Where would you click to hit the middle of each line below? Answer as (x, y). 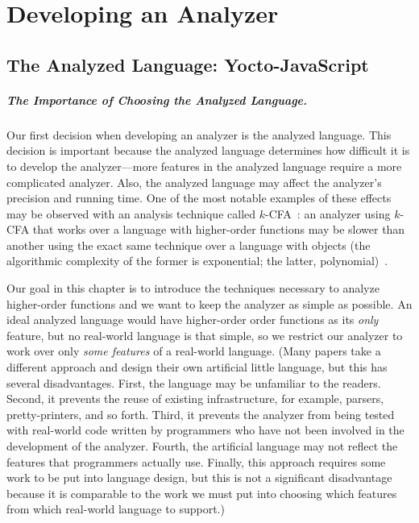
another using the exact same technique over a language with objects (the (189, 245)
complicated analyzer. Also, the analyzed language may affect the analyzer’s (194, 182)
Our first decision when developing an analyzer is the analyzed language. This (199, 134)
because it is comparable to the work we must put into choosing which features (202, 493)
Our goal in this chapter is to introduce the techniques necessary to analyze (193, 288)
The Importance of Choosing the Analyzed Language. (157, 100)
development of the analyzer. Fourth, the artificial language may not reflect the (202, 446)
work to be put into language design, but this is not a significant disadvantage (199, 477)
